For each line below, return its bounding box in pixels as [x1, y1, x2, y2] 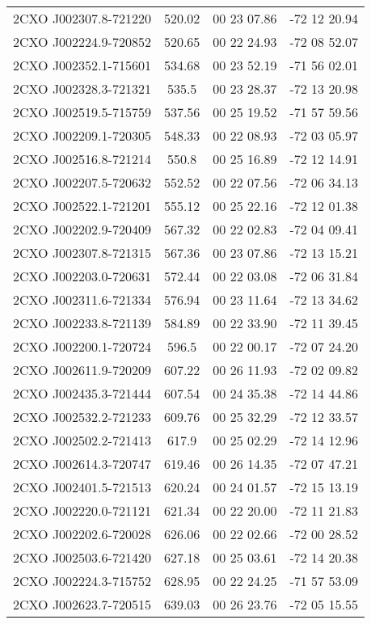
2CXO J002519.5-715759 [13, 103, 151, 121]
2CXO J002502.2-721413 [13, 431, 151, 449]
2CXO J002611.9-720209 [13, 360, 151, 379]
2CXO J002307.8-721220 [13, 9, 151, 27]
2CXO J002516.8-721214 [13, 150, 151, 168]
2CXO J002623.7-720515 [13, 595, 151, 613]
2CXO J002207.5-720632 [13, 173, 151, 192]
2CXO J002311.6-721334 [13, 290, 151, 309]
